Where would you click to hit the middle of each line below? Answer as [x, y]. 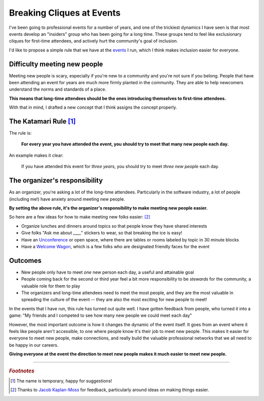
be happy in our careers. [34, 345]
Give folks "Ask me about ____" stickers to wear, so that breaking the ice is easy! [102, 233]
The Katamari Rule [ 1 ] [42, 121]
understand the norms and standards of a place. [58, 89]
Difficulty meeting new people [56, 64]
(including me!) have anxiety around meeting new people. [67, 199]
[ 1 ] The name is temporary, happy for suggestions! [61, 381]
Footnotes [22, 371]
